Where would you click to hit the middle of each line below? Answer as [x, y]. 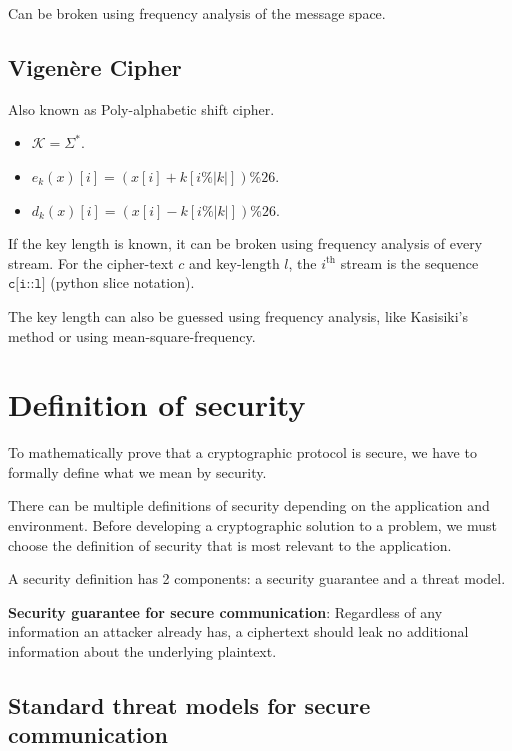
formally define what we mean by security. [137, 471]
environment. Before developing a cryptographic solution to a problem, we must [252, 525]
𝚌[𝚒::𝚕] [27, 284]
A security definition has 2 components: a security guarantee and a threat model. [257, 578]
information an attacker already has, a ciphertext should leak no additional [238, 631]
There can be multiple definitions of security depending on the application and [249, 505]
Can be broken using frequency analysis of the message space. [197, 13]
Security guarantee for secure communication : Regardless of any [225, 611]
